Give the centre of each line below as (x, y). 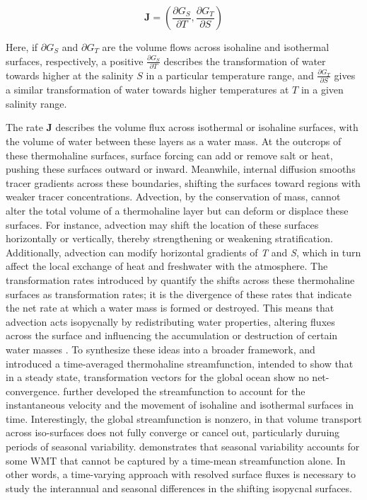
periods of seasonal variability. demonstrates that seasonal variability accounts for (183, 447)
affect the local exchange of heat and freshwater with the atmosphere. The (167, 266)
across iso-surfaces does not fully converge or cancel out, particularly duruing (173, 432)
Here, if (22, 47)
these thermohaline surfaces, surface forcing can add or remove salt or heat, (169, 155)
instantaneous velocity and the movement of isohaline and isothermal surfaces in (180, 405)
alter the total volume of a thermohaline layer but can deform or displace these (177, 210)
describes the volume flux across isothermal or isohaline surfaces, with (207, 127)
